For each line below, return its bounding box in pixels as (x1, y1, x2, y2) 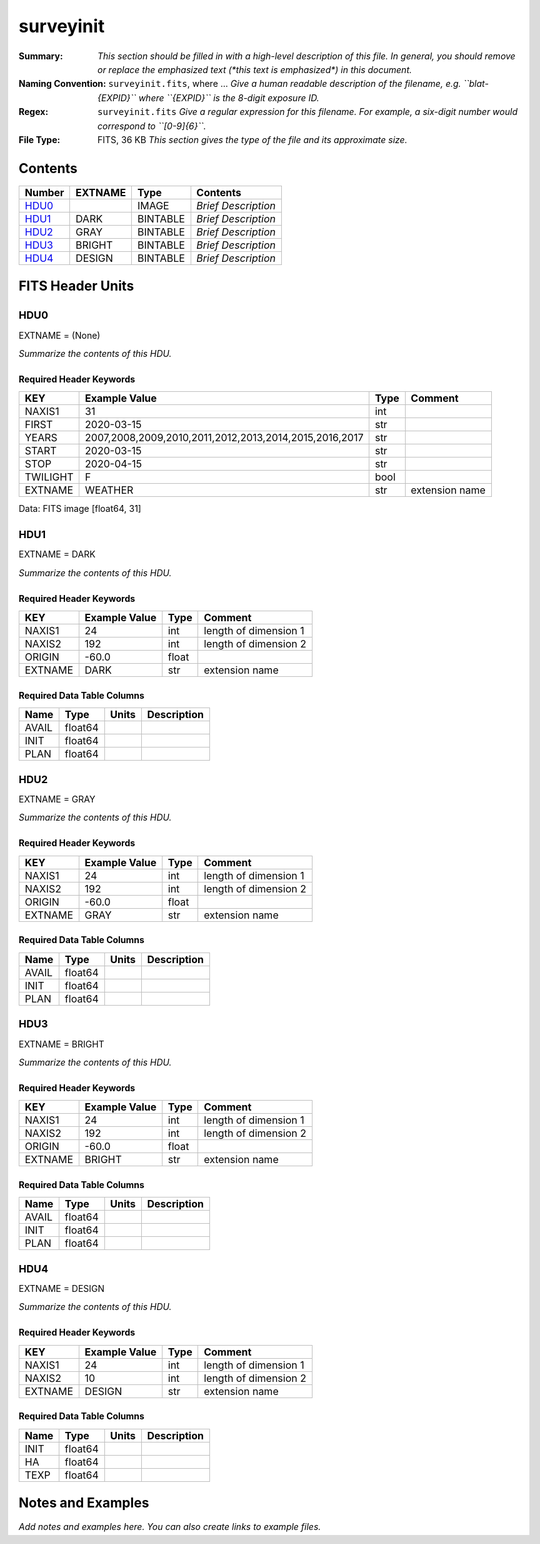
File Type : (18, 133, 61, 145)
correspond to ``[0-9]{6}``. (97, 120, 207, 132)
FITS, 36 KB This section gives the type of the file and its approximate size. (97, 133, 408, 145)
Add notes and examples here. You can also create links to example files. (18, 1521, 322, 1533)
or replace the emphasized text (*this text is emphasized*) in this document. (97, 63, 413, 75)
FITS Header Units (18, 278, 135, 295)
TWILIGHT (24, 470, 74, 484)
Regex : (18, 106, 49, 118)
